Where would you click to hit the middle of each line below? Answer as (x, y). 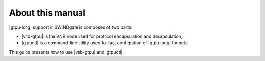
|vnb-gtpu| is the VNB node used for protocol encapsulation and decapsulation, (102, 36)
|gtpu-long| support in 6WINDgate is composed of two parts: (71, 27)
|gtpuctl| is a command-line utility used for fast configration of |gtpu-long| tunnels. (105, 43)
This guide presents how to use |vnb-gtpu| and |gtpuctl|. (66, 52)
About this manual (47, 13)
